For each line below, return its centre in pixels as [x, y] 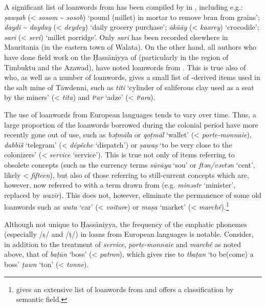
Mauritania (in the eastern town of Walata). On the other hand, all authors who [130, 47]
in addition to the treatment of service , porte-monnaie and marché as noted [123, 244]
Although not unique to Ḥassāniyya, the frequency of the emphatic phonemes [126, 224]
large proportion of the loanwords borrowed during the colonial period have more [131, 124]
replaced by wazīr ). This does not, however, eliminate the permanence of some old [133, 195]
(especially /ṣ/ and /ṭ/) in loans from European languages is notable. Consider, [129, 234]
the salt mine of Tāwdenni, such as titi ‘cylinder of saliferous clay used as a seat [129, 87]
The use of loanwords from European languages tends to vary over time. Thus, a [130, 114]
